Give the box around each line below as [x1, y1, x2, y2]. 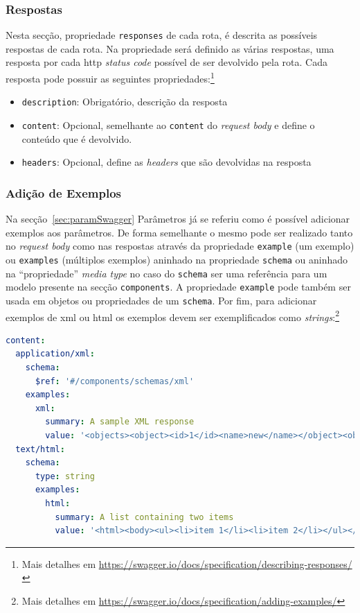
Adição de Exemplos [6, 184, 121, 201]
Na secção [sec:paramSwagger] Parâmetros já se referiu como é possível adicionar [6, 211, 350, 226]
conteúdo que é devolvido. [21, 131, 132, 146]
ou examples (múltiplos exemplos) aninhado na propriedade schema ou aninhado [6, 252, 348, 266]
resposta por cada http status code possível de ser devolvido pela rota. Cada [6, 55, 327, 69]
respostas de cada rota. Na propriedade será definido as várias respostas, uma [6, 41, 334, 55]
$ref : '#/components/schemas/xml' [35, 376, 195, 386]
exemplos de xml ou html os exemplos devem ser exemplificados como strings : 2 [6, 307, 340, 324]
